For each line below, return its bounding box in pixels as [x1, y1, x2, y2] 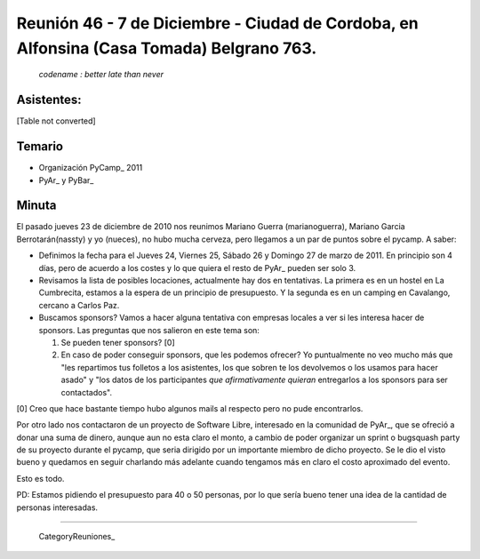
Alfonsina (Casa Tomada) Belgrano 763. [16, 38, 317, 58]
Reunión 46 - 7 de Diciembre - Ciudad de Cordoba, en [16, 13, 419, 33]
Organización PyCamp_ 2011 [38, 163, 143, 173]
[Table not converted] [16, 116, 97, 126]
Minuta [16, 198, 57, 213]
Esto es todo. [16, 473, 65, 483]
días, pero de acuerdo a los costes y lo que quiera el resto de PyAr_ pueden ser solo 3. [38, 262, 356, 273]
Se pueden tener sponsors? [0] [60, 337, 175, 347]
